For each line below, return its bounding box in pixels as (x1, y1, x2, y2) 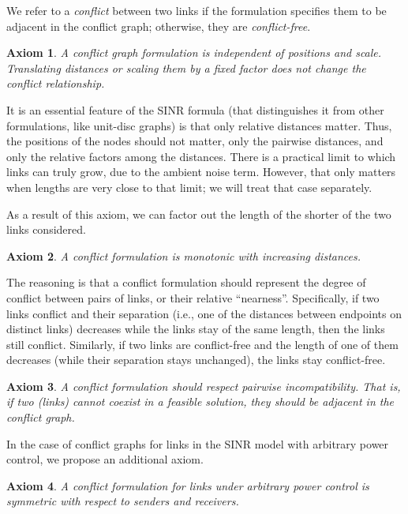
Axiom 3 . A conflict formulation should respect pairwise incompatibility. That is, (6, 377, 401, 394)
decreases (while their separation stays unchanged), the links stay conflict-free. (6, 351, 386, 368)
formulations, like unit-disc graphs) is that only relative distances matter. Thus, (6, 117, 392, 133)
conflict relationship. (6, 75, 105, 92)
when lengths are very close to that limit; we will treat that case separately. (6, 178, 372, 195)
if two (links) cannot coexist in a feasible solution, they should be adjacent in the (6, 393, 395, 410)
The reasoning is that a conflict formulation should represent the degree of (6, 274, 366, 291)
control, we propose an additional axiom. (6, 451, 204, 467)
